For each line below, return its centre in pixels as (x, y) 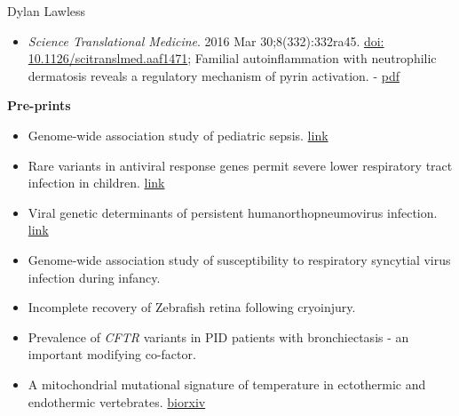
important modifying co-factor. (112, 354)
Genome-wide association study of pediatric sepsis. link (178, 135)
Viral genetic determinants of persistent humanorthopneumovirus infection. (233, 212)
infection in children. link (96, 183)
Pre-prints (39, 105)
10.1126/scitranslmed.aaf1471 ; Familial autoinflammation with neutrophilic (232, 58)
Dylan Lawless (47, 11)
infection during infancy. (94, 277)
